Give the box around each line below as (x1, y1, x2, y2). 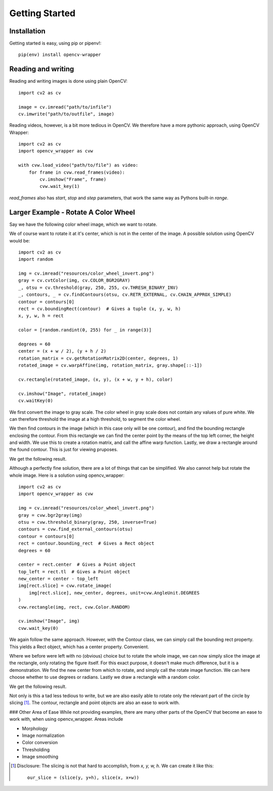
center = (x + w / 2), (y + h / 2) (18, 349, 107, 354)
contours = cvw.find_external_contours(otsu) (18, 526, 133, 532)
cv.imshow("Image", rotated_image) (18, 390, 107, 397)
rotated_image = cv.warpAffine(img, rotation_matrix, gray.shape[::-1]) (18, 363, 202, 368)
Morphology (22, 725, 48, 731)
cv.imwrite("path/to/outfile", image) (18, 111, 115, 117)
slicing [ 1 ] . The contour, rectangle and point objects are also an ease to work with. (9, 700, 180, 706)
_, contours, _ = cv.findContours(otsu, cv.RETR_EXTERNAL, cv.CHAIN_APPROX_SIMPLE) (18, 292, 232, 298)
